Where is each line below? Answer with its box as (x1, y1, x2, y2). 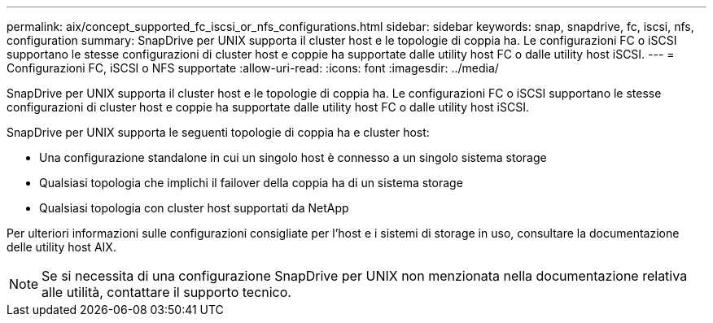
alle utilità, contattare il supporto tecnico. (42, 284, 291, 300)
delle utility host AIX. (7, 240, 116, 254)
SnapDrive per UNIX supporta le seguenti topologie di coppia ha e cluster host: (7, 125, 430, 139)
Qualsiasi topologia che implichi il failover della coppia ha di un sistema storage (39, 176, 463, 190)
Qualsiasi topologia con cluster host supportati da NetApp (39, 201, 349, 215)
